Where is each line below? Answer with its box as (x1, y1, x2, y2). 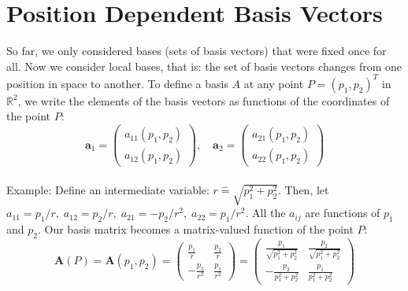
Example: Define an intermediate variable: (6, 181, 210, 197)
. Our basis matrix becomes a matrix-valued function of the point (37, 221, 354, 238)
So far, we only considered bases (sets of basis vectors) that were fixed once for (6, 42, 387, 59)
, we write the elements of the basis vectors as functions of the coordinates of (17, 92, 390, 109)
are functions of (305, 204, 380, 221)
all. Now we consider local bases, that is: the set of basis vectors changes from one (6, 57, 402, 74)
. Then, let (277, 181, 329, 197)
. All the (245, 204, 286, 221)
